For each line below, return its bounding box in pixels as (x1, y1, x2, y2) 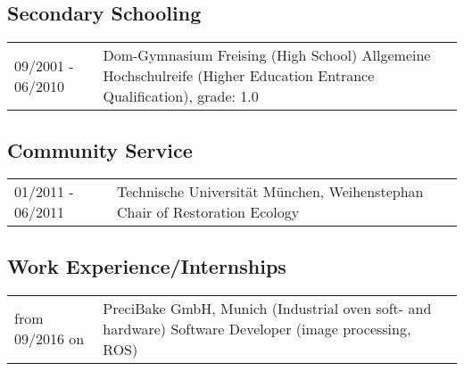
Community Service (7, 136, 193, 163)
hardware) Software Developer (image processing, (103, 317, 411, 339)
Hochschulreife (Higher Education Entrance (103, 65, 375, 87)
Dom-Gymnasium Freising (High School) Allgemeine (103, 45, 431, 66)
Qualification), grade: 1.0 (103, 86, 259, 107)
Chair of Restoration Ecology (117, 202, 300, 223)
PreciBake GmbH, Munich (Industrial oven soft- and (103, 297, 432, 318)
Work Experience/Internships (7, 251, 286, 279)
